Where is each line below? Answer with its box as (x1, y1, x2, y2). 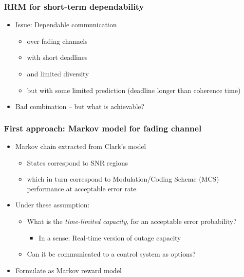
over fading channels (27, 36, 88, 46)
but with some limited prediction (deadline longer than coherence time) (27, 85, 241, 95)
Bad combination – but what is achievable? (15, 101, 145, 111)
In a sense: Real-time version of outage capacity (38, 232, 181, 242)
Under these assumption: (15, 200, 90, 210)
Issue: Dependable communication (15, 19, 117, 30)
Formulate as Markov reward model (15, 265, 122, 275)
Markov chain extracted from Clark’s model (15, 141, 146, 151)
